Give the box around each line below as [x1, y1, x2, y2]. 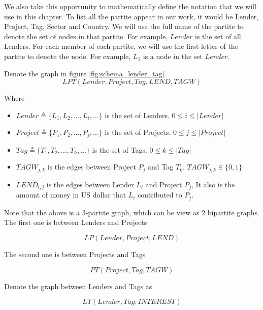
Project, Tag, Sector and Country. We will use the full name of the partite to [4, 21, 244, 32]
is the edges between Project [47, 161, 136, 172]
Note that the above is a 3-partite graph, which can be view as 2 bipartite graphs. [4, 207, 259, 217]
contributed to [138, 189, 182, 200]
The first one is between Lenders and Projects [4, 217, 147, 228]
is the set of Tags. [92, 144, 147, 155]
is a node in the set [143, 50, 203, 61]
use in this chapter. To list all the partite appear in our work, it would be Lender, [4, 11, 259, 21]
